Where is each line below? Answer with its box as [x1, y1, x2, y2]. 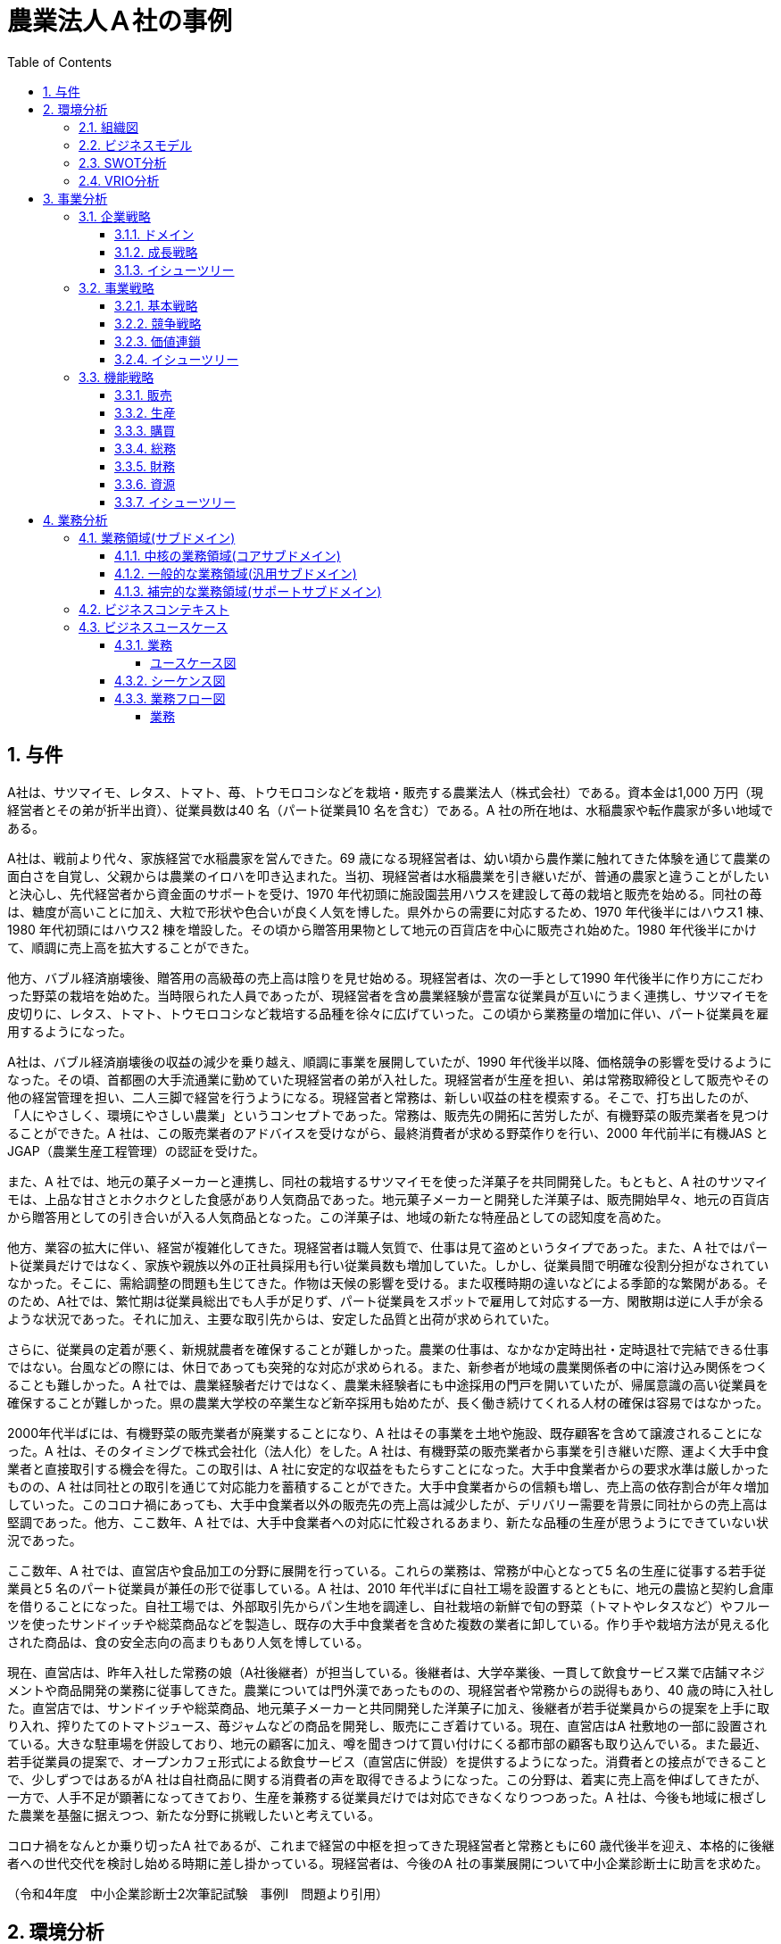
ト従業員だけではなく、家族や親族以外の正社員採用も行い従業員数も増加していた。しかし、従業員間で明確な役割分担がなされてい [7, 1257, 769, 1273]
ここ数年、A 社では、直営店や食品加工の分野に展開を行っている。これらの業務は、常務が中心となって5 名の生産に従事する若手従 [7, 1562, 767, 1578]
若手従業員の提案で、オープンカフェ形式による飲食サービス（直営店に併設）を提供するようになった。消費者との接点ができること [7, 1753, 768, 1769]
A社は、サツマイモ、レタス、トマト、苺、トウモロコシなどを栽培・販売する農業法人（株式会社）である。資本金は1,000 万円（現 [7, 784, 764, 800]
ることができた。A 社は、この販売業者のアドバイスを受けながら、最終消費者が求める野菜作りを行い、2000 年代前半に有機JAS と [7, 1125, 769, 1141]
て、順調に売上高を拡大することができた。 [7, 939, 257, 955]
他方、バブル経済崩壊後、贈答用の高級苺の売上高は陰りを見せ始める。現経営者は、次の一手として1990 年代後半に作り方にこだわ [7, 969, 764, 985]
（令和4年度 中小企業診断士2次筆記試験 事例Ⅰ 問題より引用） [7, 1885, 389, 1901]
